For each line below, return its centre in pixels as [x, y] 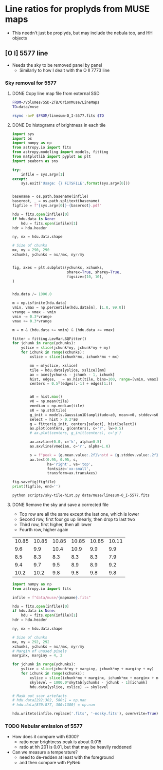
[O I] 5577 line [27, 53]
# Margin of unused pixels [39, 651]
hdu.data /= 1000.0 [32, 294]
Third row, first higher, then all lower [55, 524]
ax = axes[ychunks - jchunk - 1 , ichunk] [72, 375]
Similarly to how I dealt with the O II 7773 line [64, 70]
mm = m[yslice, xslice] [54, 366]
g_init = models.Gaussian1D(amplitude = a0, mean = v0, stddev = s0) [95, 415]
